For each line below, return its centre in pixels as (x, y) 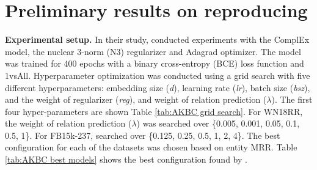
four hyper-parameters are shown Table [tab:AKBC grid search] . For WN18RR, (154, 111)
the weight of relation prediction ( (68, 123)
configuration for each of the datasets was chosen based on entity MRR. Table (151, 147)
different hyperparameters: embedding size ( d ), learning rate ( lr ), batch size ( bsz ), (158, 87)
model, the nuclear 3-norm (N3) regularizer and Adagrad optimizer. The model (153, 51)
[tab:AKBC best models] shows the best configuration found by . (126, 159)
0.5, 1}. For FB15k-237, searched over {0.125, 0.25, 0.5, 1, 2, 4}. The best (143, 135)
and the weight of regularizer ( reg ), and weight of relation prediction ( (136, 99)
